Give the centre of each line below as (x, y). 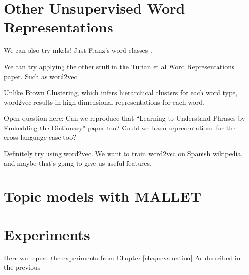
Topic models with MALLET (103, 196)
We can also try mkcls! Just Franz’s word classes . (78, 50)
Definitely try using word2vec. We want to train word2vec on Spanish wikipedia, (124, 154)
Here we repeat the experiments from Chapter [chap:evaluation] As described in (122, 257)
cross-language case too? (40, 137)
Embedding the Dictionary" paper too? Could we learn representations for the (120, 127)
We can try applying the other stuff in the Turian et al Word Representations (119, 66)
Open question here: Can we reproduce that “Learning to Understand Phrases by (124, 118)
